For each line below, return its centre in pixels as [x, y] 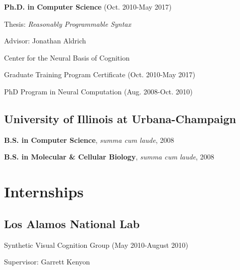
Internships [44, 192]
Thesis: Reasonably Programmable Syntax [68, 23]
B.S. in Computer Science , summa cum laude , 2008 [89, 140]
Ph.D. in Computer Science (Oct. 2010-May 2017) [88, 7]
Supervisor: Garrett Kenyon [47, 262]
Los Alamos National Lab [72, 223]
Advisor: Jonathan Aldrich [45, 41]
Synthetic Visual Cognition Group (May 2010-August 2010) [96, 245]
